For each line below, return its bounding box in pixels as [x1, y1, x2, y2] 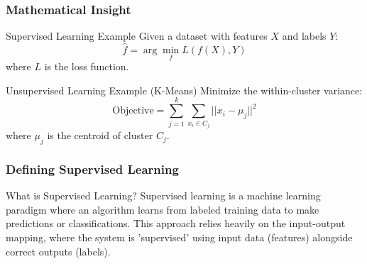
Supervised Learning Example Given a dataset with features [6, 28, 268, 43]
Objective [112, 106, 154, 116]
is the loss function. [44, 59, 129, 74]
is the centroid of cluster [47, 128, 153, 143]
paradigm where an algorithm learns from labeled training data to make [6, 202, 319, 216]
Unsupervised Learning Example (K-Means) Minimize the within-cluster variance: [6, 82, 363, 97]
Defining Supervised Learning [6, 160, 179, 177]
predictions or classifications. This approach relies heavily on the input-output [6, 216, 346, 231]
